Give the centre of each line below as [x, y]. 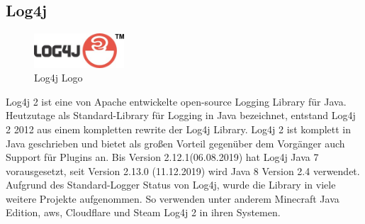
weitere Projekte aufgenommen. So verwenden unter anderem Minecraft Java [173, 198]
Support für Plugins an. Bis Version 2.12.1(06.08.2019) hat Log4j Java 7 [162, 157]
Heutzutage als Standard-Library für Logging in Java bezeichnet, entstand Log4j [181, 115]
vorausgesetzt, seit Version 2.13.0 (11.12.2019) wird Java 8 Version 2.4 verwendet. [183, 170]
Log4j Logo [58, 78]
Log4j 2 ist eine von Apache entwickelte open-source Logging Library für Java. [176, 101]
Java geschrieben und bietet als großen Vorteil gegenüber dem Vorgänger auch [175, 143]
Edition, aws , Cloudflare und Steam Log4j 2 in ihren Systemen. [143, 212]
